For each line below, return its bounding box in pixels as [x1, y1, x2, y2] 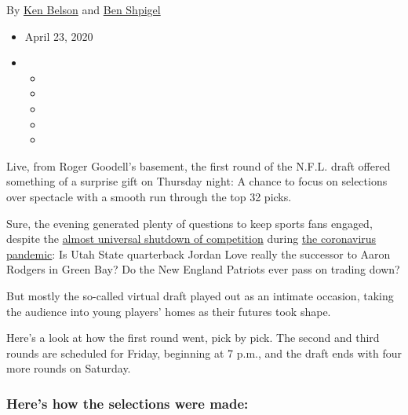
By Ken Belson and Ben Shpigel [6, 2, 161, 17]
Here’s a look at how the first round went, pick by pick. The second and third [6, 329, 380, 346]
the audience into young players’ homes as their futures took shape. [6, 303, 331, 319]
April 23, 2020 [24, 28, 93, 44]
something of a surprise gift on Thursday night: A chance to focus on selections [6, 173, 388, 189]
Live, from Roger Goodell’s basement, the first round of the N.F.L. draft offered [6, 157, 391, 174]
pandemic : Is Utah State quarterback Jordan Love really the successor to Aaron [6, 245, 391, 262]
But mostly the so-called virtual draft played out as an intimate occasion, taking [6, 287, 394, 303]
